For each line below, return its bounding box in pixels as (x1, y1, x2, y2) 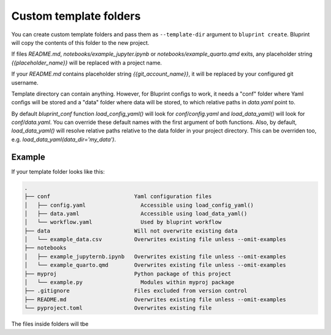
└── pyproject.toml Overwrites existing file (24, 304, 212, 312)
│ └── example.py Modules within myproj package (24, 279, 235, 286)
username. (11, 79, 39, 86)
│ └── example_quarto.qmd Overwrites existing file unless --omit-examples (24, 261, 286, 269)
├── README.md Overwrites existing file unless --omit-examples (24, 296, 286, 303)
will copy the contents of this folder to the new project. (11, 39, 150, 46)
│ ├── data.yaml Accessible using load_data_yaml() (24, 210, 248, 217)
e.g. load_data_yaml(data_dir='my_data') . (11, 136, 116, 143)
